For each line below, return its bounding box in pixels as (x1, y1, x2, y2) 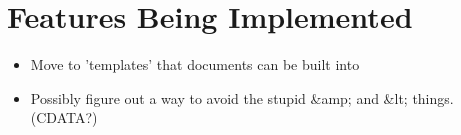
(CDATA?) (30, 107, 98, 128)
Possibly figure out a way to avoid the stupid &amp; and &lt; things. (30, 87, 454, 108)
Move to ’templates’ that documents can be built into (30, 54, 360, 75)
